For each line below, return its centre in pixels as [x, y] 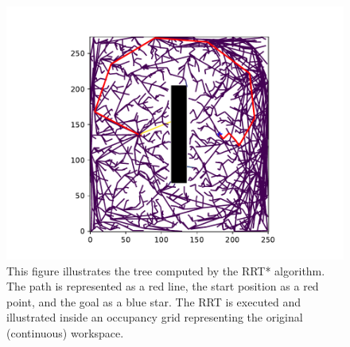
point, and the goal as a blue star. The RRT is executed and [154, 301]
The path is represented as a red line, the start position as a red [163, 286]
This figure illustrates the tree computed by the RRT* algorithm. [166, 270]
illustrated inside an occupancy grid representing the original [155, 317]
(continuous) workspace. [65, 332]
